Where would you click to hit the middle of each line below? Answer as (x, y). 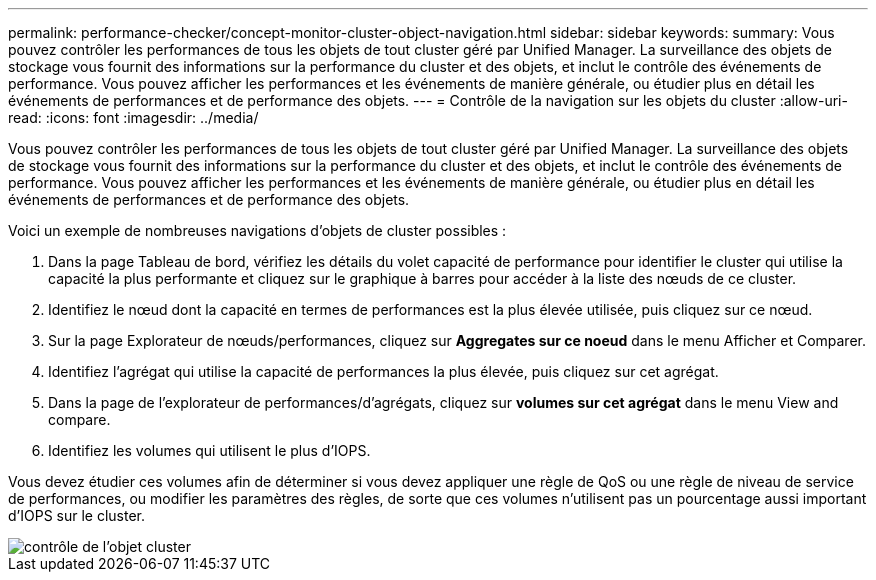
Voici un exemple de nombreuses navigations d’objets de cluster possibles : (257, 230)
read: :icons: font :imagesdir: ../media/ (133, 117)
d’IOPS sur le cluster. (77, 515)
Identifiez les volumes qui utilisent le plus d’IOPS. (209, 450)
